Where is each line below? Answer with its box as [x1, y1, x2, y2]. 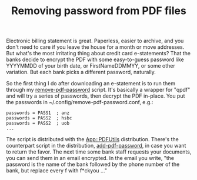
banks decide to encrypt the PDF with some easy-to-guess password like [6, 56, 184, 63]
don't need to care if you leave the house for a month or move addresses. [6, 44, 185, 51]
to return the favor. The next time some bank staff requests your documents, [6, 148, 192, 155]
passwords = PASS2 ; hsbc [6, 115, 72, 121]
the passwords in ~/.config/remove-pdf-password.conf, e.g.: [6, 99, 153, 106]
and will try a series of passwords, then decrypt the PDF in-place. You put [6, 92, 185, 99]
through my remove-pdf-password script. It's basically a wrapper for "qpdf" [6, 86, 191, 94]
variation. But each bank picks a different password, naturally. [6, 69, 156, 76]
